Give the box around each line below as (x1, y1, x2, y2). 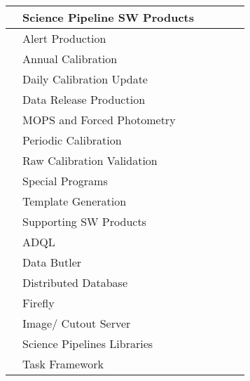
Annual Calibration (22, 51, 118, 67)
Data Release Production (22, 91, 146, 107)
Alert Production (22, 30, 106, 46)
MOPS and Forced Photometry (22, 112, 176, 128)
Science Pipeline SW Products (22, 9, 195, 25)
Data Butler (22, 254, 82, 270)
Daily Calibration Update (22, 71, 148, 87)
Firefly (22, 295, 55, 311)
